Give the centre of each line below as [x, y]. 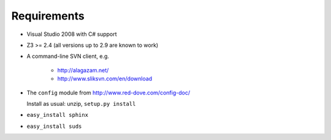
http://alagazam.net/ [83, 70]
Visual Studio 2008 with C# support [72, 34]
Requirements [48, 16]
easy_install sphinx [58, 115]
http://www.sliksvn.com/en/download [105, 79]
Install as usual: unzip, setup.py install [81, 103]
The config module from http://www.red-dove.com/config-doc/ [108, 93]
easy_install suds [54, 126]
